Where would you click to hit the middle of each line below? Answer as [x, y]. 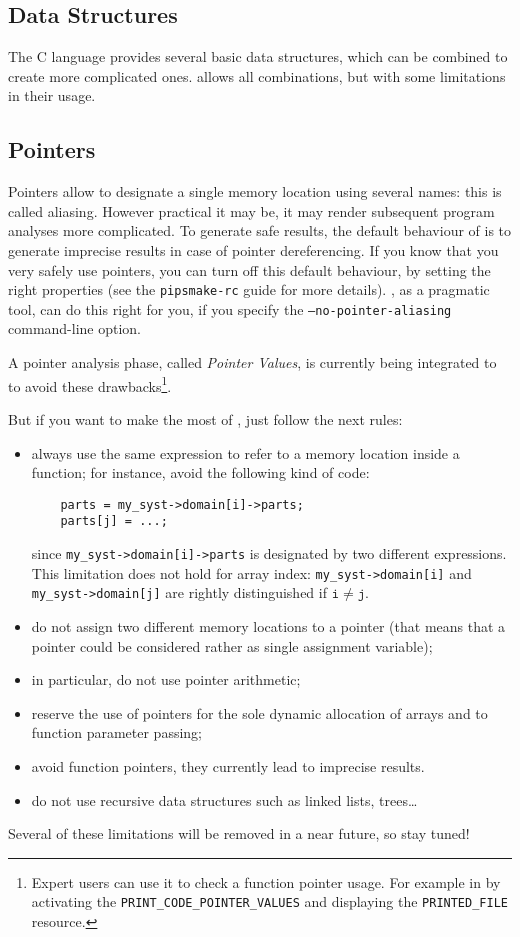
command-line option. [75, 328]
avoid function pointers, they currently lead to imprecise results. [228, 765]
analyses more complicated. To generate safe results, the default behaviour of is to [260, 230]
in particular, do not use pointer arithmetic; [166, 679]
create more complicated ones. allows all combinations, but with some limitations [257, 75]
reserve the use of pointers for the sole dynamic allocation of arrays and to [259, 712]
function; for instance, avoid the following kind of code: [200, 472]
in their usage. [52, 95]
